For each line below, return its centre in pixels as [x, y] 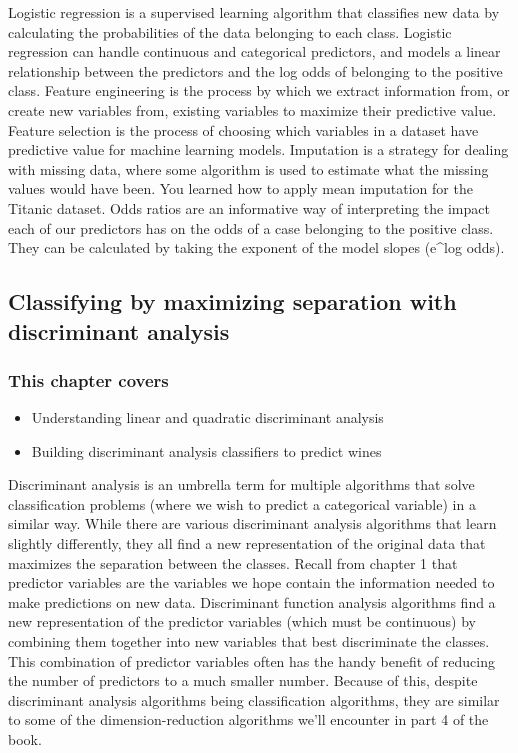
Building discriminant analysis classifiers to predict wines [206, 450]
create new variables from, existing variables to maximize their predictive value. [252, 109]
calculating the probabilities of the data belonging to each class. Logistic [230, 31]
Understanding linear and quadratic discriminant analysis [207, 417]
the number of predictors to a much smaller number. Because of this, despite [243, 680]
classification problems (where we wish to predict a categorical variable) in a [242, 503]
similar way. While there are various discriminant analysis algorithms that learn [252, 523]
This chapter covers [88, 379]
